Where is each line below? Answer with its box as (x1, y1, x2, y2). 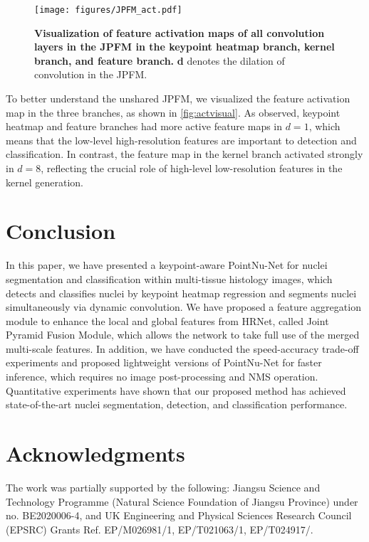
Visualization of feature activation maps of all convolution (34, 25, 325, 40)
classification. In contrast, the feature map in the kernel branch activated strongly (6, 147, 363, 161)
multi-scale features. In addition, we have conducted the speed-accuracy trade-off (6, 341, 359, 356)
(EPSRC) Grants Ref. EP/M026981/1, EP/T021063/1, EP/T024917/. (6, 521, 313, 536)
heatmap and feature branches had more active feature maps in (6, 119, 283, 134)
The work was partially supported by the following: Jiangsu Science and (6, 479, 321, 494)
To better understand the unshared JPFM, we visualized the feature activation (6, 91, 350, 106)
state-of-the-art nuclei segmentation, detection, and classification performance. (6, 397, 348, 412)
